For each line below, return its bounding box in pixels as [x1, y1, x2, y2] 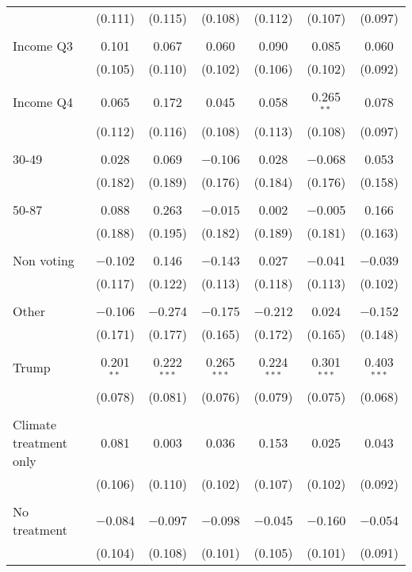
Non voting [13, 250, 74, 269]
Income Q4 [13, 93, 73, 112]
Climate [13, 414, 57, 433]
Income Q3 [13, 36, 73, 55]
